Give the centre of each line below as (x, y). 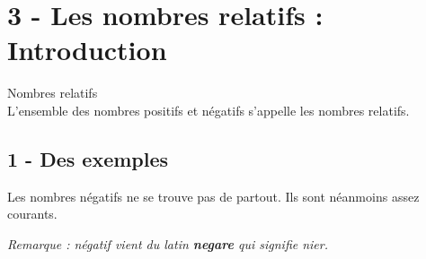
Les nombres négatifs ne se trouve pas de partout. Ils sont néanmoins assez (213, 196)
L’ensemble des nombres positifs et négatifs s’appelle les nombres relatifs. (209, 110)
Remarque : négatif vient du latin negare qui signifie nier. (168, 243)
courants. (32, 214)
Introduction (87, 50)
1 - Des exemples (88, 158)
